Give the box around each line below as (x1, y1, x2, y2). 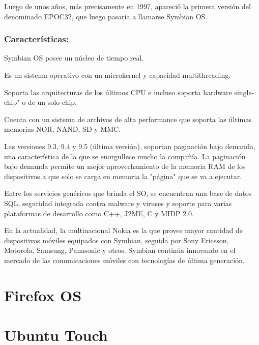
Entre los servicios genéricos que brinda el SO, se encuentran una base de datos (4, 188, 252, 198)
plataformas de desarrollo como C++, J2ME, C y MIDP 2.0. (4, 208, 194, 218)
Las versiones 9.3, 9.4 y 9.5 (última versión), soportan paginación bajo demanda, (4, 140, 255, 151)
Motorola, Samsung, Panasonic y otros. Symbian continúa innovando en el (4, 245, 236, 255)
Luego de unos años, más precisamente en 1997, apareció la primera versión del (4, 1, 251, 11)
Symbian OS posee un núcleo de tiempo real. (4, 52, 144, 63)
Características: (4, 33, 69, 45)
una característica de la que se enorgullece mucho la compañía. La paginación (4, 151, 246, 161)
